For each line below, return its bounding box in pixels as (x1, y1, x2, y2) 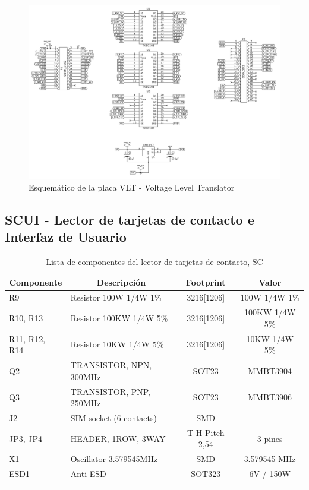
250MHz (70, 397, 101, 409)
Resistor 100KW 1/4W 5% (70, 312, 168, 324)
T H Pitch (187, 426, 225, 438)
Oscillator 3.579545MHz (70, 453, 158, 465)
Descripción (96, 276, 146, 288)
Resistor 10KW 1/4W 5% (70, 338, 164, 350)
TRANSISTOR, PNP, (70, 385, 150, 397)
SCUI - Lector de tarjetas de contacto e (5, 210, 254, 228)
